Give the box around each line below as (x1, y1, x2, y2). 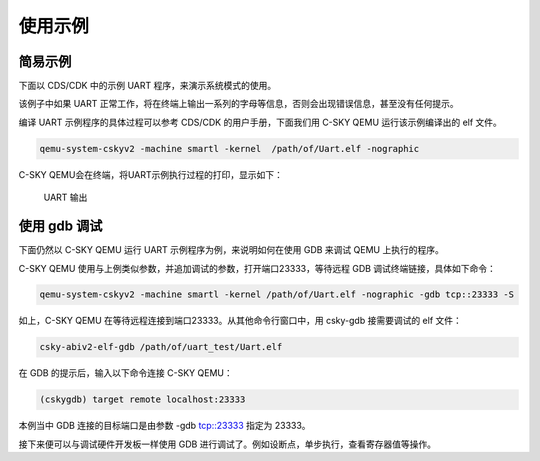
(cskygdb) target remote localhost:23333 (39, 394, 246, 405)
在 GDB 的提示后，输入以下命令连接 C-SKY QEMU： (18, 367, 234, 379)
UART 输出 (43, 191, 88, 204)
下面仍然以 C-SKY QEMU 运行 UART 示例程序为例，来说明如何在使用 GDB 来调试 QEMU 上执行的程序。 (18, 244, 444, 256)
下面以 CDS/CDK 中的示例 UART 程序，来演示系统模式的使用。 (18, 80, 277, 92)
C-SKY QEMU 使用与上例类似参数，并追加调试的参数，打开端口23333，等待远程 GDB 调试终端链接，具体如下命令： (18, 262, 497, 274)
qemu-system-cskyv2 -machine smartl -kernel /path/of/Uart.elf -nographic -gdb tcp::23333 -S (39, 289, 515, 300)
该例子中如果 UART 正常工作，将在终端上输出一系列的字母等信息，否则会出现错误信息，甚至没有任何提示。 (18, 98, 459, 110)
